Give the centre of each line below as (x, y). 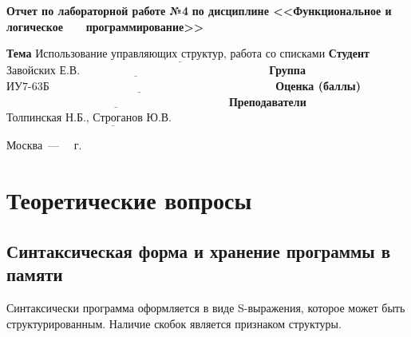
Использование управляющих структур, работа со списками (180, 55)
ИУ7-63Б (28, 87)
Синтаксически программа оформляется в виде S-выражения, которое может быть (206, 307)
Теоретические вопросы (129, 200)
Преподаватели (267, 101)
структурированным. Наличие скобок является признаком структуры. (174, 323)
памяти (35, 274)
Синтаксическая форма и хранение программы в (199, 250)
